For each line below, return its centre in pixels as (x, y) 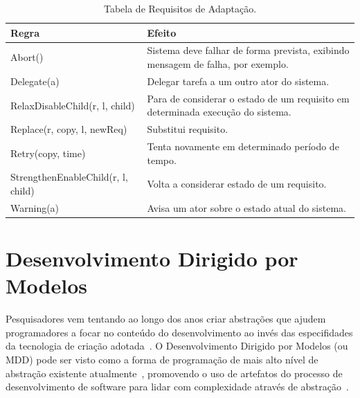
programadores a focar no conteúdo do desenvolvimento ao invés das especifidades (179, 332)
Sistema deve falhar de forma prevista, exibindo (248, 50)
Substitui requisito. (188, 129)
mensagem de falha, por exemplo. (218, 64)
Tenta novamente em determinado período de (243, 146)
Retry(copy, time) (48, 153)
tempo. (162, 160)
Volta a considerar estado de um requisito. (237, 184)
